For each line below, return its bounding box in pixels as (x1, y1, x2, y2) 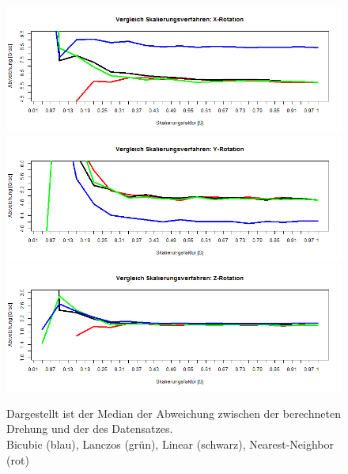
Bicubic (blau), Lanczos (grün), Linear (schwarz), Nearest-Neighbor (6, 435, 335, 452)
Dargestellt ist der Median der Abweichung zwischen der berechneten (6, 404, 341, 421)
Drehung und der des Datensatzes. (6, 420, 173, 437)
